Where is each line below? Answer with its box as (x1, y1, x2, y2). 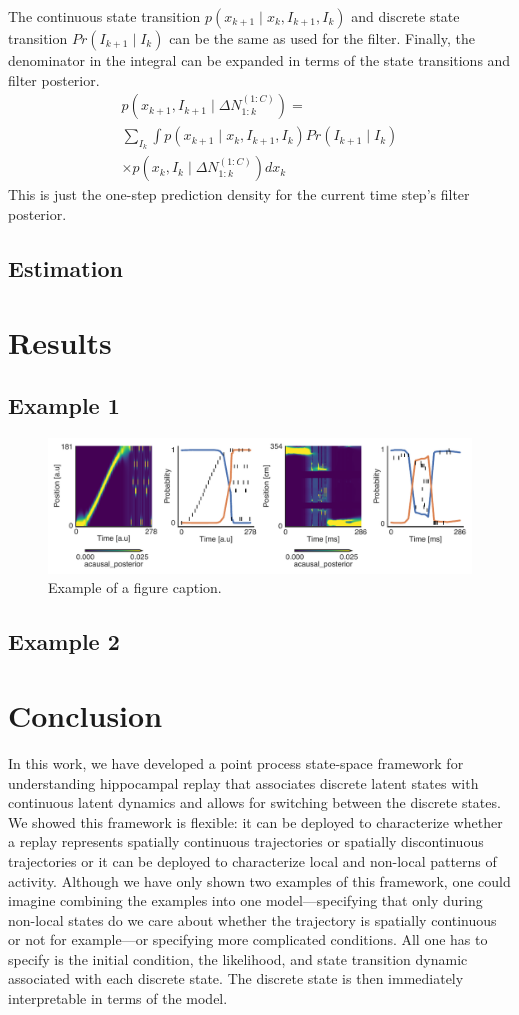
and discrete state (351, 6, 460, 26)
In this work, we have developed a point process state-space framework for (8, 752, 464, 773)
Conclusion (8, 695, 163, 735)
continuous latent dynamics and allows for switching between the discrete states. (8, 792, 501, 813)
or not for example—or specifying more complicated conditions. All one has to (8, 929, 488, 950)
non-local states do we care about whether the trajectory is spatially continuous (8, 909, 497, 930)
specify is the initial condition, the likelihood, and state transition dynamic (8, 948, 468, 969)
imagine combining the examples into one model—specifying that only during (8, 890, 483, 911)
